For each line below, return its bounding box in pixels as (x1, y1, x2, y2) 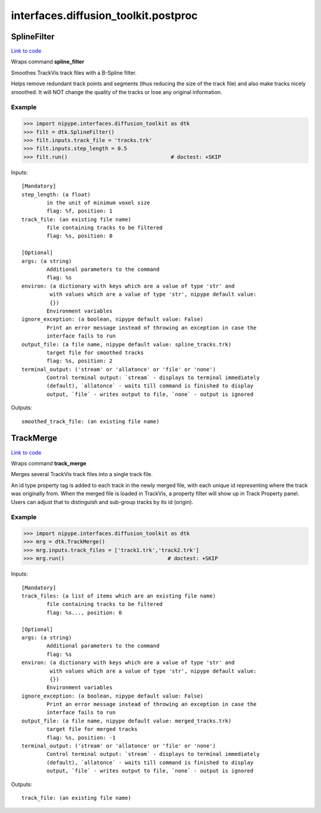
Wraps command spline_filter (11, 58, 84, 65)
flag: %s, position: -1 (46, 734, 116, 741)
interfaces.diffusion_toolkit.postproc (11, 9, 198, 22)
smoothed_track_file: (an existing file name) (21, 418, 160, 425)
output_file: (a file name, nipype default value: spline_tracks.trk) (21, 341, 232, 348)
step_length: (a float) (21, 191, 91, 198)
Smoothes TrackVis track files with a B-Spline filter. (11, 69, 137, 76)
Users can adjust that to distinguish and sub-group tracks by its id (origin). (11, 498, 193, 505)
